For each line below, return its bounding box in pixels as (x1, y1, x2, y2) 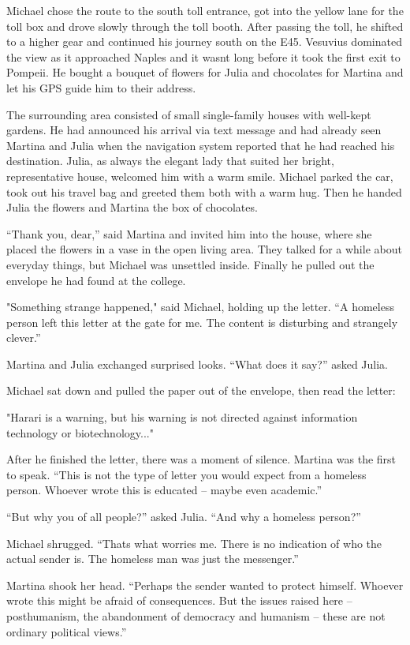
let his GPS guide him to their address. (6, 79, 196, 96)
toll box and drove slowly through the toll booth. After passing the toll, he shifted (6, 17, 404, 34)
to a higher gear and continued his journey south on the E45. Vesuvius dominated (6, 33, 402, 50)
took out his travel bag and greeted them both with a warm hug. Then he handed (6, 183, 402, 200)
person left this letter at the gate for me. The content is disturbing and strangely (6, 313, 398, 330)
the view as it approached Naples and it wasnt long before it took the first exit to (6, 48, 401, 65)
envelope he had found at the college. (6, 272, 186, 288)
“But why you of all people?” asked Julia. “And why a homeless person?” (6, 508, 361, 525)
